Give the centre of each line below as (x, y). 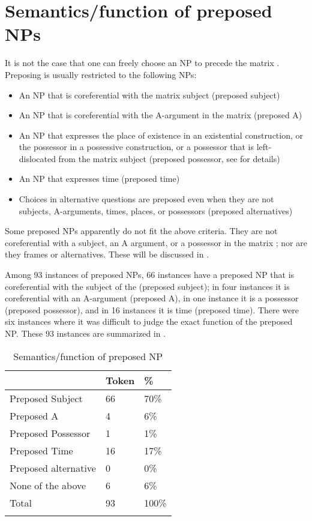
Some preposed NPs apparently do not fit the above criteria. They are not (141, 231)
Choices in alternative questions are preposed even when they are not (146, 199)
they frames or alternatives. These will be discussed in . (107, 254)
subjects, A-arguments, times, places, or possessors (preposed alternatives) (156, 210)
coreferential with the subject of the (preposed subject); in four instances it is (147, 286)
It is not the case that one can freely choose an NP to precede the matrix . (142, 63)
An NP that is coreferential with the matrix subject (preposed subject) (149, 95)
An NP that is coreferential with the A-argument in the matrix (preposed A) (160, 115)
